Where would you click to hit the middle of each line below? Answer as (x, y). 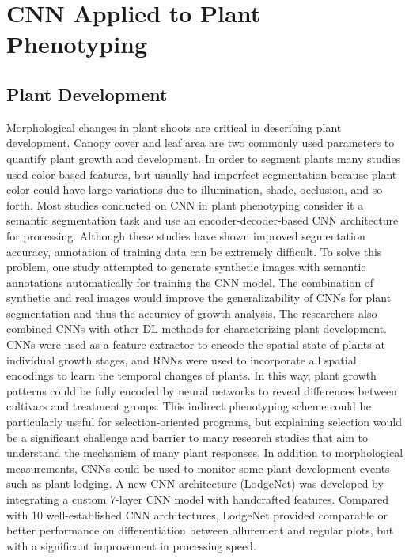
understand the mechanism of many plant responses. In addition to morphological (205, 453)
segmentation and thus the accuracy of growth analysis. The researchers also (192, 313)
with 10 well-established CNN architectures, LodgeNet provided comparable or (197, 514)
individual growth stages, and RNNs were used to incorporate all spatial (182, 359)
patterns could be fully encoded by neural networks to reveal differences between (202, 390)
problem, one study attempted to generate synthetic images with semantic (186, 267)
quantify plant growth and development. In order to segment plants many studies (204, 158)
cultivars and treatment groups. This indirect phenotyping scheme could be (189, 406)
